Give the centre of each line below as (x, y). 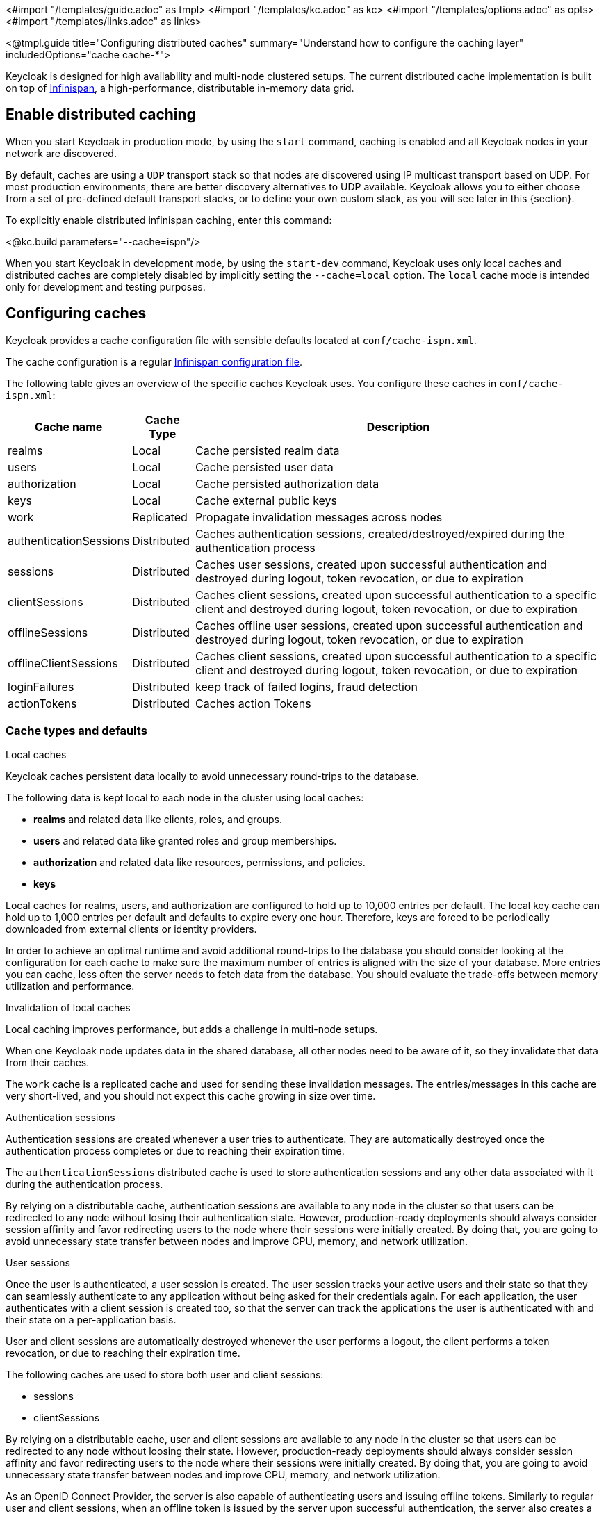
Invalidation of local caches (68, 1008)
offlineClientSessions (63, 663)
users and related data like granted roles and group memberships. (185, 841)
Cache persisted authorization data (287, 483)
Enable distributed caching (101, 115)
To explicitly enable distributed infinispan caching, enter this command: (169, 220)
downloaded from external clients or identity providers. (131, 929)
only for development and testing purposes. (106, 286)
